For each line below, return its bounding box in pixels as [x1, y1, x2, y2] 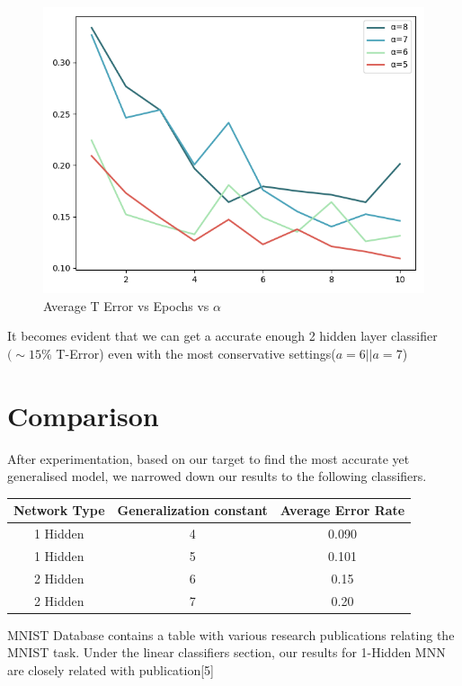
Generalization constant [117, 501, 268, 520]
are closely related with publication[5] [7, 660, 215, 679]
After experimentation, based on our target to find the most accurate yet [7, 449, 410, 468]
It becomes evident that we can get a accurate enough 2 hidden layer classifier [7, 326, 438, 345]
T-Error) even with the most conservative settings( [56, 343, 336, 362]
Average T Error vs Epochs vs [43, 296, 209, 315]
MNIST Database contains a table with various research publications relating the [7, 625, 455, 644]
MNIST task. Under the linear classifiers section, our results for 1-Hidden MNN [7, 643, 446, 662]
